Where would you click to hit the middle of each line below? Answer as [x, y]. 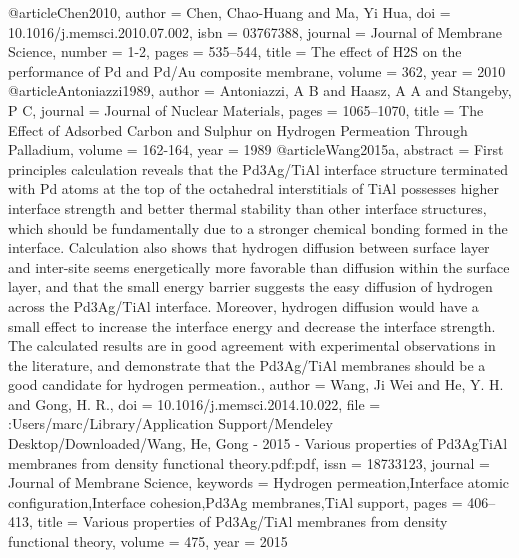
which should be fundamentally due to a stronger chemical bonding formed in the [258, 227]
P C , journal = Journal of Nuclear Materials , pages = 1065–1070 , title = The [246, 109]
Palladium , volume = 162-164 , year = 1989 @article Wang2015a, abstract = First [256, 149]
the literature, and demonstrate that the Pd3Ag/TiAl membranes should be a [247, 364]
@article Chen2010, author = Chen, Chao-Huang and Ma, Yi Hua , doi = [229, 12]
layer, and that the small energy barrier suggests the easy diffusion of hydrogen [250, 286]
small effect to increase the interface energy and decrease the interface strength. [252, 325]
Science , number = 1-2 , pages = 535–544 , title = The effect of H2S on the [235, 51]
